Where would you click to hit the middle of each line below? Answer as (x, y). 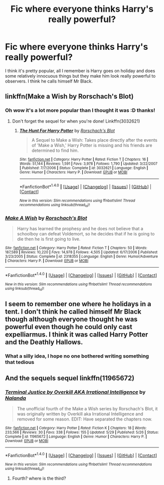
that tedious (20, 362)
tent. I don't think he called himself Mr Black (73, 312)
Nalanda (16, 398)
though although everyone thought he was (71, 319)
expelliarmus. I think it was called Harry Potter (77, 335)
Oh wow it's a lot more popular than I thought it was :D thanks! (80, 110)
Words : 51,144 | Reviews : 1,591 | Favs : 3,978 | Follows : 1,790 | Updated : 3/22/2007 (88, 164)
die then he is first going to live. (49, 239)
